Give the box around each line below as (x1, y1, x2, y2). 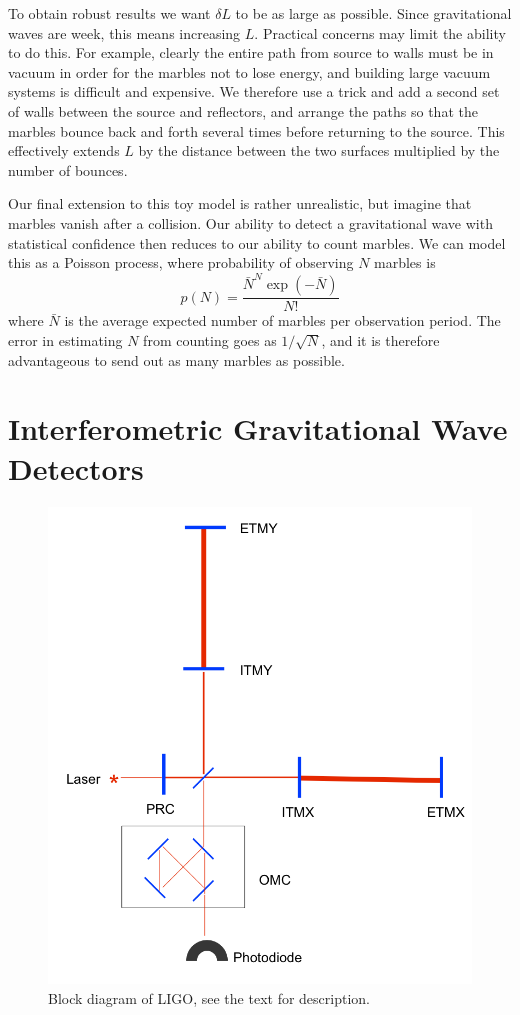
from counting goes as (143, 330, 277, 351)
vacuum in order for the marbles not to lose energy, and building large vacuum (8, 61, 491, 82)
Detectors (8, 447, 144, 488)
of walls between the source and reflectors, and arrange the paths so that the (8, 100, 478, 121)
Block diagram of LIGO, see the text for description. (48, 987, 370, 1008)
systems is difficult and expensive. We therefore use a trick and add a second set (8, 81, 500, 102)
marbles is (374, 252, 436, 273)
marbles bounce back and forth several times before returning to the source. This (8, 120, 505, 141)
